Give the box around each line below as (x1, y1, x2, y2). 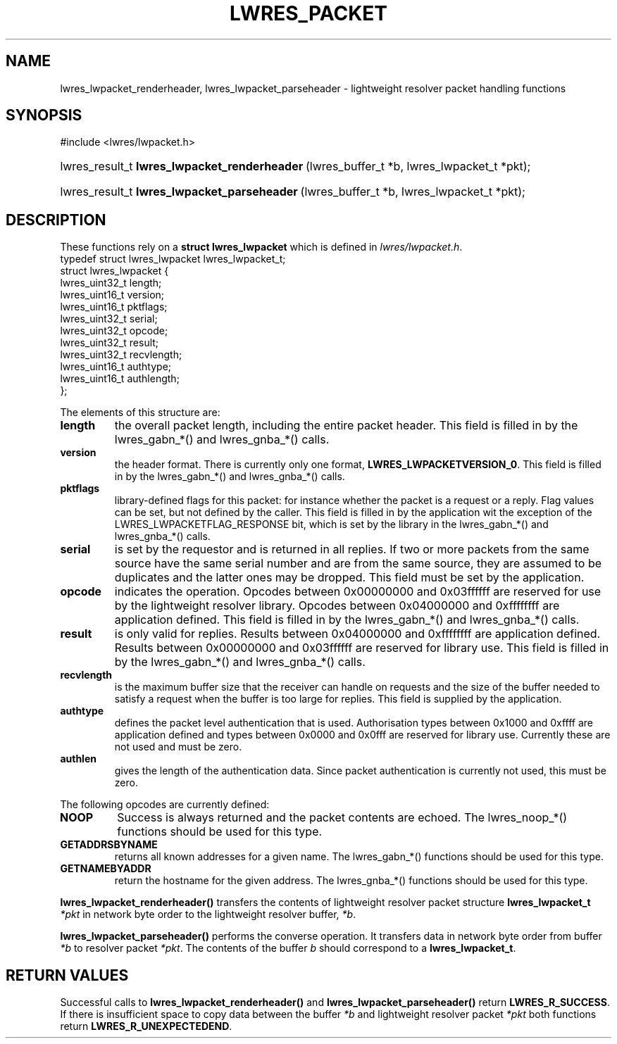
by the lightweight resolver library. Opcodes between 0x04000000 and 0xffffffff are (114, 598, 560, 613)
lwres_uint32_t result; (60, 337, 159, 349)
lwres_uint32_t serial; (60, 313, 158, 325)
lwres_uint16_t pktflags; (60, 301, 168, 313)
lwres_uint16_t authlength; (60, 372, 180, 385)
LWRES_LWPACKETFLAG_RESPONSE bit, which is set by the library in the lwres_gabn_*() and (114, 518, 549, 531)
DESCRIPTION (6, 210, 106, 229)
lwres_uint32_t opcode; (60, 325, 168, 337)
